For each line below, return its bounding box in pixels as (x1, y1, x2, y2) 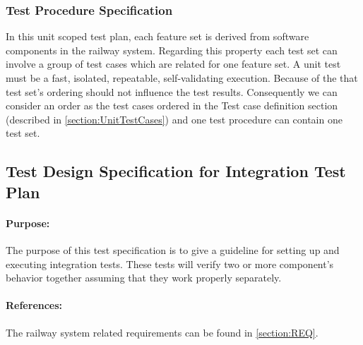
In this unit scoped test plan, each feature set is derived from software (6, 29, 309, 44)
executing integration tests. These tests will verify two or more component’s (6, 256, 334, 271)
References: (6, 298, 63, 313)
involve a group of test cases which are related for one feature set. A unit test (6, 56, 341, 71)
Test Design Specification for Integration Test (6, 160, 346, 182)
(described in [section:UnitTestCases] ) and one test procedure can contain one (6, 111, 343, 126)
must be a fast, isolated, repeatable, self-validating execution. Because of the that (6, 71, 358, 85)
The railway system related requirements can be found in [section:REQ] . (6, 325, 319, 339)
